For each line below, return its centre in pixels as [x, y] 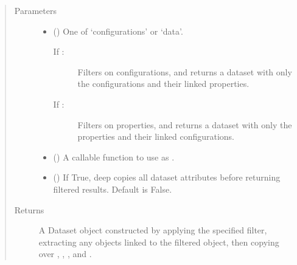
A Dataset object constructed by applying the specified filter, [153, 230]
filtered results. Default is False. [113, 189]
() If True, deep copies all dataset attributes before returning [167, 177]
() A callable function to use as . [114, 157]
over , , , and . [65, 254]
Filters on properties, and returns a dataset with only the [185, 124]
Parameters [35, 10]
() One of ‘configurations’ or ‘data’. [118, 31]
